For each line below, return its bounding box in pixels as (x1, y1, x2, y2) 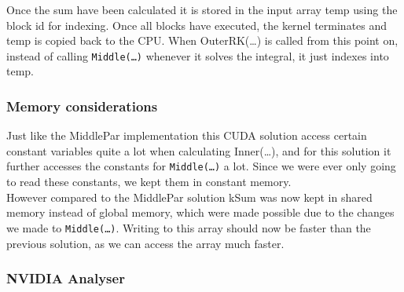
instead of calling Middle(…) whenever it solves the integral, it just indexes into (6, 47, 389, 64)
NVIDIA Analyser (6, 268, 125, 288)
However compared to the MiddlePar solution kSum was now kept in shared (6, 188, 373, 205)
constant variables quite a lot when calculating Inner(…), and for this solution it (6, 142, 391, 159)
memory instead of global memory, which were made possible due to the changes (6, 204, 395, 221)
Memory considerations (6, 96, 158, 115)
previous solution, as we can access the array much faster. (6, 235, 285, 251)
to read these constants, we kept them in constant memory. (6, 173, 292, 190)
